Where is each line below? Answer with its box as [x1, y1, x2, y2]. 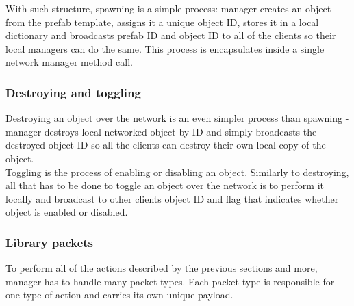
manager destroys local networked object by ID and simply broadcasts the [5, 124, 317, 138]
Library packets [5, 233, 94, 251]
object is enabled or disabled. [5, 205, 128, 219]
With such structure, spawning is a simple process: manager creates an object [5, 1, 331, 15]
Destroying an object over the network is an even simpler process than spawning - [5, 111, 349, 125]
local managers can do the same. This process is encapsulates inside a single [5, 41, 325, 55]
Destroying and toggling [5, 84, 141, 101]
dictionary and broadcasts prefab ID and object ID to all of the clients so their [5, 28, 336, 42]
